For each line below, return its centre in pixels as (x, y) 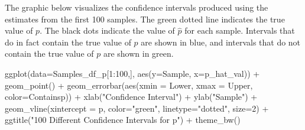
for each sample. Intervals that (240, 30)
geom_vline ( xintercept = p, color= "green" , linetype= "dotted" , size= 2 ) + (137, 108)
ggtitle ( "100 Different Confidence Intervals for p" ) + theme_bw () (123, 120)
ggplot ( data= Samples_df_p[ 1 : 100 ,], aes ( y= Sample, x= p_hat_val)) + (132, 73)
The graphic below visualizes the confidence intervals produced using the (137, 7)
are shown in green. (138, 53)
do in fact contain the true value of (68, 42)
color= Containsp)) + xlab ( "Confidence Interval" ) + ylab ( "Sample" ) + (131, 97)
